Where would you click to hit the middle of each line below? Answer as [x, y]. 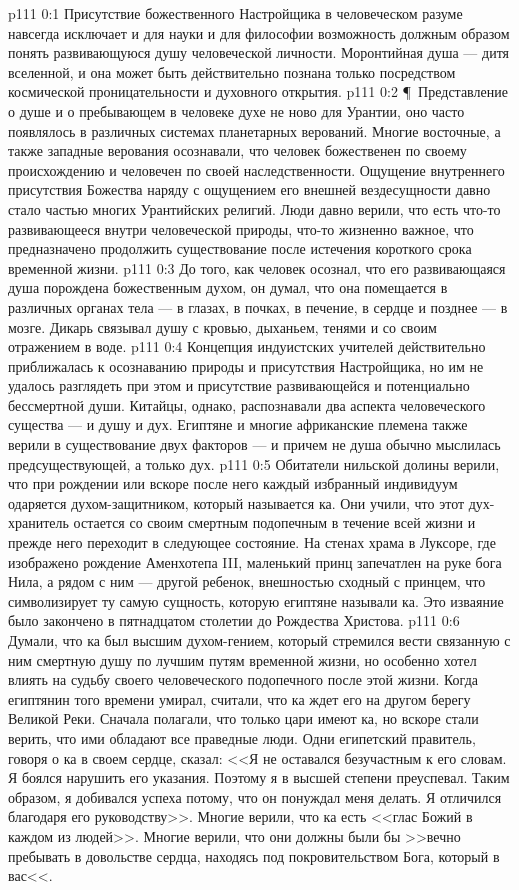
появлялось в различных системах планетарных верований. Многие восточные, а [254, 130]
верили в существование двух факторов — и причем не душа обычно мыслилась [254, 444]
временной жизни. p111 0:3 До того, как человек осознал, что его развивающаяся [257, 267]
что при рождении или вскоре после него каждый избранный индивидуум [233, 483]
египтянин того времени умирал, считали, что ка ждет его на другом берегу [239, 698]
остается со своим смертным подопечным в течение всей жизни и [274, 522]
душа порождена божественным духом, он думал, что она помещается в [228, 287]
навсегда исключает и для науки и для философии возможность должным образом [259, 32]
